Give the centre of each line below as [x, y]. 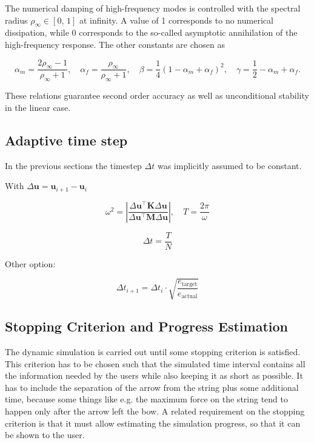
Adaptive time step [66, 140]
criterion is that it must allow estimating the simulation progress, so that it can [153, 423]
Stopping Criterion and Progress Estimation [146, 326]
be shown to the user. [45, 435]
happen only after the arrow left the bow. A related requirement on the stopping [155, 411]
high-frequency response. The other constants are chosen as [115, 44]
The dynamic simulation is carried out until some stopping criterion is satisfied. [153, 352]
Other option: [30, 263]
